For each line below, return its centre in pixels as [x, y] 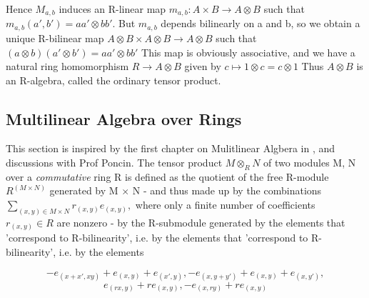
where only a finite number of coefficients [225, 205]
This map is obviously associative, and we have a [248, 52]
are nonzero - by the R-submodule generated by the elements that [201, 222]
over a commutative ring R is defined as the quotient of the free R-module [167, 176]
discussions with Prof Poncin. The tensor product [114, 163]
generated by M [84, 190]
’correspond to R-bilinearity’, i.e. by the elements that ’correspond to [157, 238]
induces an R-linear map [112, 9]
